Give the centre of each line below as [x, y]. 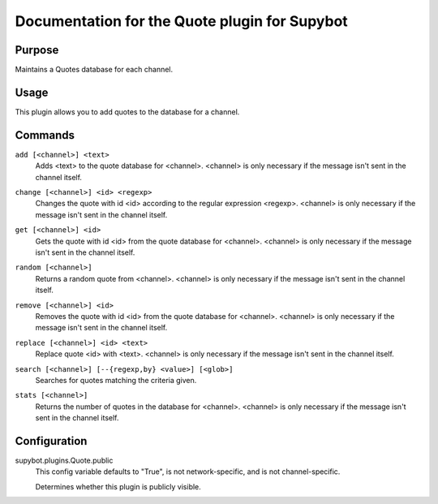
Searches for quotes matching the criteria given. [116, 380]
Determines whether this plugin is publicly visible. [118, 486]
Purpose [37, 50]
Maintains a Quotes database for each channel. [94, 70]
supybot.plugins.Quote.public [64, 460]
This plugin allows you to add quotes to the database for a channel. [127, 112]
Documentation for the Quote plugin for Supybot [181, 21]
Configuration [51, 441]
